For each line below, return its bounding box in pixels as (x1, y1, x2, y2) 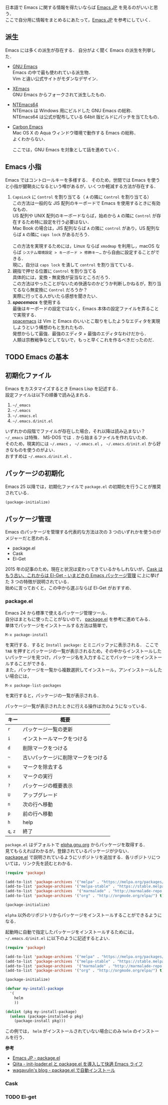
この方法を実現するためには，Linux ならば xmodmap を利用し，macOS (12, 243, 155, 249)
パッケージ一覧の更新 (22, 726, 73, 733)
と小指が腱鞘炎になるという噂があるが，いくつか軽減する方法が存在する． (5, 183, 158, 189)
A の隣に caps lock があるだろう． (22, 231, 92, 237)
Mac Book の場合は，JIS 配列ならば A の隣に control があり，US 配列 (12, 225, 155, 231)
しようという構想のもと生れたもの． (12, 324, 87, 330)
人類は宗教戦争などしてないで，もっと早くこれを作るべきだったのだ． (12, 337, 156, 343)
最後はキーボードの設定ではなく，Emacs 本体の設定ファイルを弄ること (12, 305, 159, 311)
